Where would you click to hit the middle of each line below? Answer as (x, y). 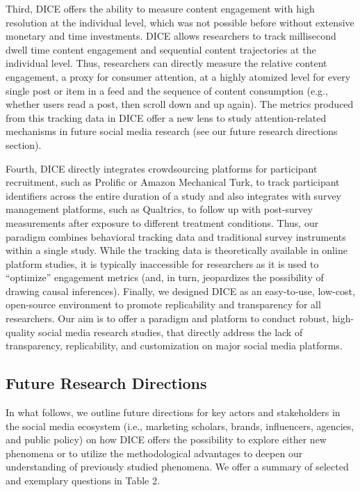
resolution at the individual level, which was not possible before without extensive (180, 22)
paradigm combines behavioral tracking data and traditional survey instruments (176, 236)
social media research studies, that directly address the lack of (171, 332)
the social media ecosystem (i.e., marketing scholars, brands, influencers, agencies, (180, 426)
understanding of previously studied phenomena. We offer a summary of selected (177, 467)
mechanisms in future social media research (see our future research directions (172, 131)
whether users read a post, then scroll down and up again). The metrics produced (180, 104)
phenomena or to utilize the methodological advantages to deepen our (154, 453)
